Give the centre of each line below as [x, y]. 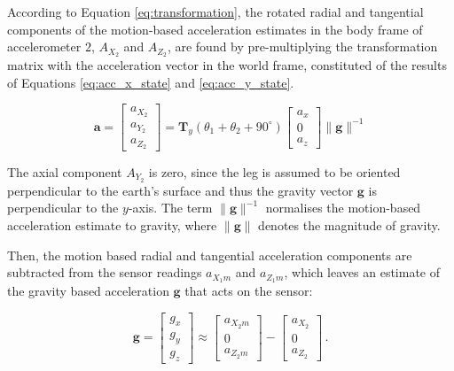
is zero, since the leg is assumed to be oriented [274, 171]
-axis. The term [170, 208]
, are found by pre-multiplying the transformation [302, 46]
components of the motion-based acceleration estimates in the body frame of [215, 29]
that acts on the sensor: [249, 291]
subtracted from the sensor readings [105, 272]
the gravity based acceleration [88, 291]
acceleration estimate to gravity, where [112, 224]
